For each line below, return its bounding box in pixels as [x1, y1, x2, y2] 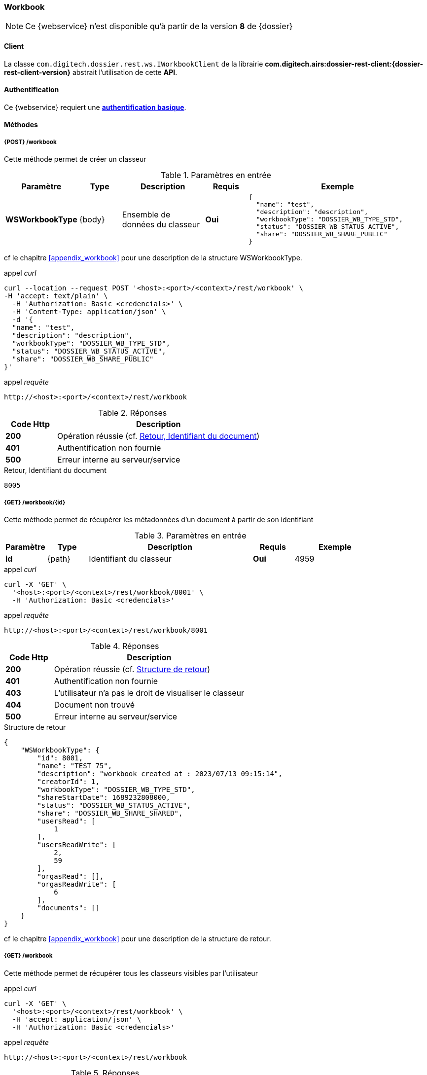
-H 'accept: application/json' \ [12, 1015, 142, 1023]
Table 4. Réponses [90, 641, 159, 651]
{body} [79, 214, 105, 224]
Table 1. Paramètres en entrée [161, 170, 271, 180]
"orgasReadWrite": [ [37, 880, 116, 888]
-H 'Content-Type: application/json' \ [12, 308, 166, 316]
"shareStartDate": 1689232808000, [37, 793, 171, 801]
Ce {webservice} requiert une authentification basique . [4, 103, 186, 111]
